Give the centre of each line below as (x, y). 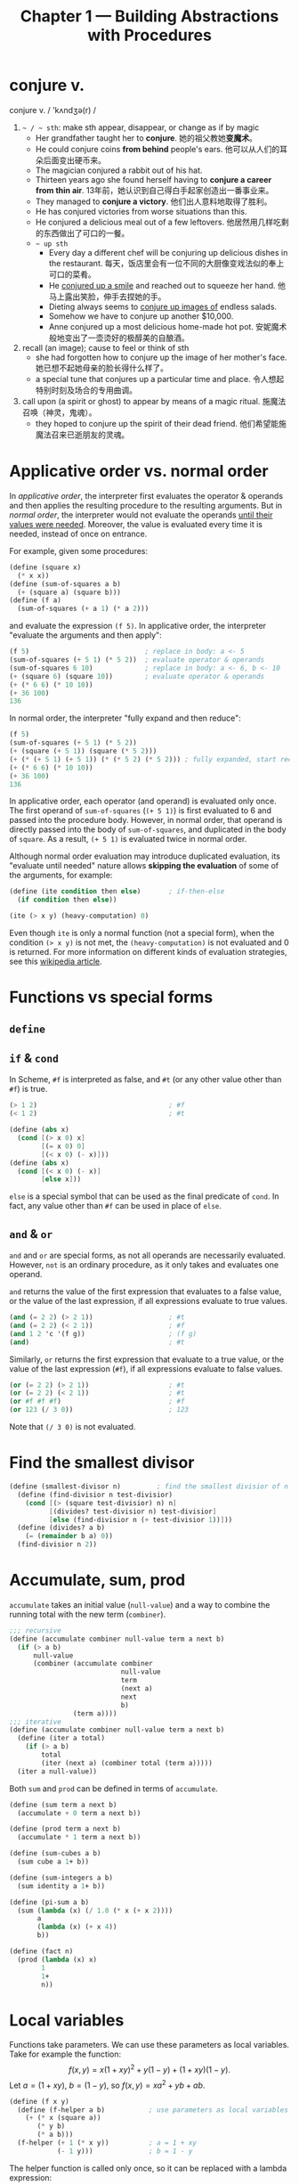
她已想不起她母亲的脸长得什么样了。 (102, 368)
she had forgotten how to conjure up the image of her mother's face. (161, 357)
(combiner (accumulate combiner (93, 1664)
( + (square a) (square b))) (69, 592)
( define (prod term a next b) (65, 1829)
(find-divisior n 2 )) (57, 1544)
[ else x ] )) (61, 1179)
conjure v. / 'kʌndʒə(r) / (53, 110)
